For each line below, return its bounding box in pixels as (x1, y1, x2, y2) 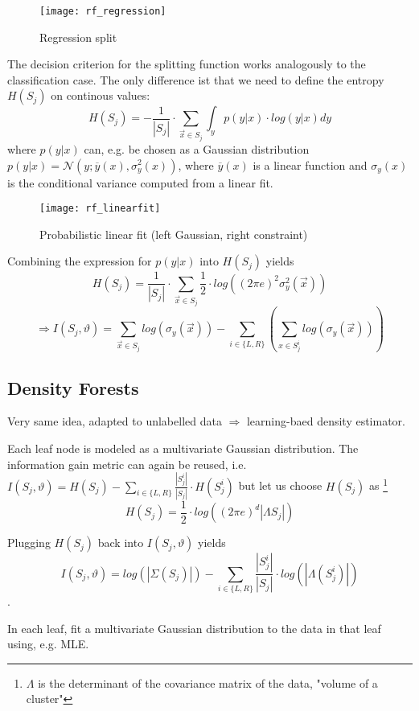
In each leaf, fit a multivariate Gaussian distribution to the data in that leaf (7, 619, 381, 636)
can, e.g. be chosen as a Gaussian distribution (84, 140, 310, 157)
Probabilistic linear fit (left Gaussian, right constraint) (39, 225, 308, 242)
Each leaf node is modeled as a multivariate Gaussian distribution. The (7, 440, 359, 457)
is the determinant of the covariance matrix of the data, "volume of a (38, 674, 378, 691)
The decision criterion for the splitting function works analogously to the (7, 55, 366, 72)
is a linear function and (253, 156, 368, 173)
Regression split (39, 28, 117, 45)
